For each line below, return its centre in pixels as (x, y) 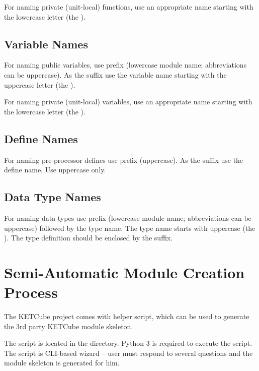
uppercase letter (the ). (40, 84)
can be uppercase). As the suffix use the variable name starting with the (115, 74)
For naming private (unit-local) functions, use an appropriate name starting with (129, 7)
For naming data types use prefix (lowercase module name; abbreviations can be (128, 218)
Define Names (41, 138)
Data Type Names (53, 197)
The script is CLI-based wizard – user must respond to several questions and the (128, 353)
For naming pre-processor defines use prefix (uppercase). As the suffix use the (124, 160)
